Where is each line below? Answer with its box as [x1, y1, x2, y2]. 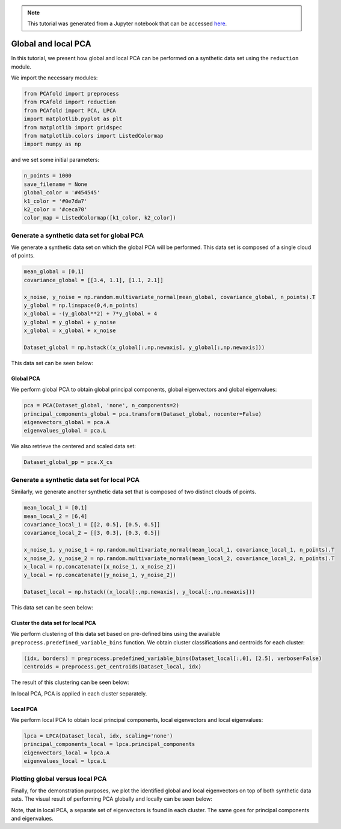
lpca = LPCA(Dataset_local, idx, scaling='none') [23, 732, 173, 739]
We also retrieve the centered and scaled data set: [11, 443, 137, 450]
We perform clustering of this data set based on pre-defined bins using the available [11, 630, 221, 638]
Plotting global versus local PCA [11, 774, 107, 783]
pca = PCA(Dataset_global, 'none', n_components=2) [23, 402, 180, 409]
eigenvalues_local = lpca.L [23, 758, 106, 765]
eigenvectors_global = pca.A [23, 419, 110, 426]
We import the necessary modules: [11, 74, 98, 81]
